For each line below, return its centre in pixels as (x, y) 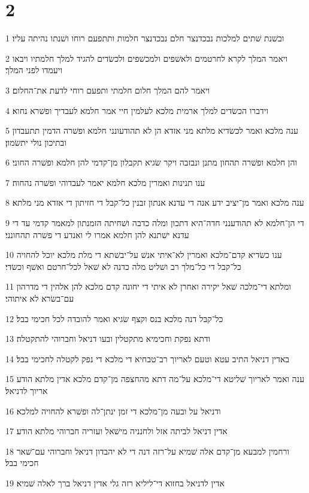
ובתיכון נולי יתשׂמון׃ (36, 142)
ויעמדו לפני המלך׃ (34, 70)
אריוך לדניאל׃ (27, 390)
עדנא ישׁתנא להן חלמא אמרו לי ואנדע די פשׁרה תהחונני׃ (97, 234)
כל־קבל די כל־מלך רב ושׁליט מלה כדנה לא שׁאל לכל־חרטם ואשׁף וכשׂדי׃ (123, 266)
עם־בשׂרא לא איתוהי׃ (40, 298)
